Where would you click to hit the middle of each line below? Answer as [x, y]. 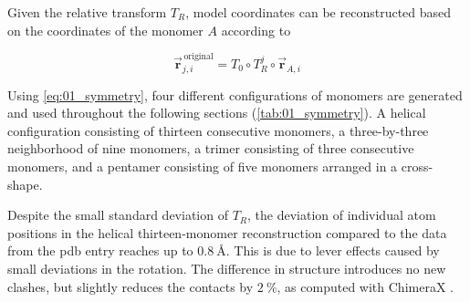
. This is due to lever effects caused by [333, 250]
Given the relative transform [87, 12]
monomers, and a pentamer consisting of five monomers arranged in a [203, 167]
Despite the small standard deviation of [118, 215]
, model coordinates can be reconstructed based [319, 12]
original [198, 57]
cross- [417, 167]
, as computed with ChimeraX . [365, 286]
